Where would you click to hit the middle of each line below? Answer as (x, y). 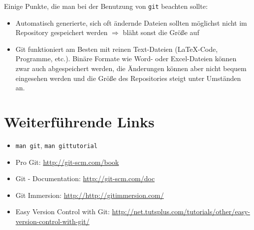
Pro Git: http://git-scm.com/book (67, 162)
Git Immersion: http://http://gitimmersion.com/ (90, 195)
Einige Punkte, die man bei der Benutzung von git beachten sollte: (106, 6)
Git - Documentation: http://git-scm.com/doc (85, 178)
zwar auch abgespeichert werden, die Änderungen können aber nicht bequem (131, 68)
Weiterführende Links (79, 121)
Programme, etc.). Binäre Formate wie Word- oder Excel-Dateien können (126, 58)
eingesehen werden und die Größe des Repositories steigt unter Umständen (128, 78)
